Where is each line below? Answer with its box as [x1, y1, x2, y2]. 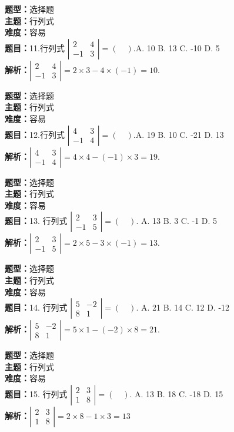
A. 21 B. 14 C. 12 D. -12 [141, 301, 230, 314]
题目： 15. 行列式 [5, 387, 68, 400]
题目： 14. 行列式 [5, 301, 68, 314]
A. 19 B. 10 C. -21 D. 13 [135, 128, 224, 140]
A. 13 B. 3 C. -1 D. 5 [141, 215, 218, 227]
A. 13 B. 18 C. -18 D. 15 [135, 387, 223, 400]
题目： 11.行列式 [5, 41, 65, 54]
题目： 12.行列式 [5, 128, 65, 140]
